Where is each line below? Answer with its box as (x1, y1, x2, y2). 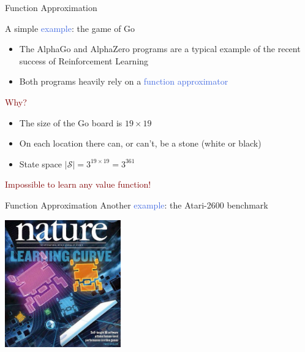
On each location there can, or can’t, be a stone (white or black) (19, 137, 262, 150)
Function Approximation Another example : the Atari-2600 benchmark (5, 198, 268, 211)
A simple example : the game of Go (5, 21, 135, 34)
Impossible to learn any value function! (5, 178, 151, 191)
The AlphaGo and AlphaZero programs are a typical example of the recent (19, 42, 301, 55)
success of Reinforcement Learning (19, 54, 149, 67)
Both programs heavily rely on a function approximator (19, 75, 228, 88)
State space (19, 157, 62, 170)
